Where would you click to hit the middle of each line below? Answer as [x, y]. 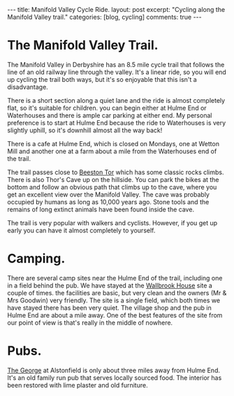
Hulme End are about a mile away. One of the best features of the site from [115, 315]
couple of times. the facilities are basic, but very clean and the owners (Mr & [117, 292]
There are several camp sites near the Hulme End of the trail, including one [115, 278]
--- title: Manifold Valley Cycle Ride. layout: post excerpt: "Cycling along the [116, 9]
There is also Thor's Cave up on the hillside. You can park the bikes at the [113, 179]
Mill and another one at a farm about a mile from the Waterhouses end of [112, 151]
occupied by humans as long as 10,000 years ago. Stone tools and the [108, 201]
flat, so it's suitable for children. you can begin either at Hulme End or [107, 108]
